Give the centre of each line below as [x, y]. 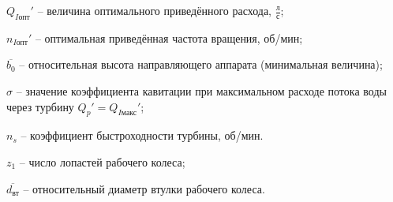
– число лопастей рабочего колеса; [102, 161]
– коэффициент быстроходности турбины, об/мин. [142, 135]
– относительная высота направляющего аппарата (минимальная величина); [201, 64]
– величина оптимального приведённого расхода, [154, 10]
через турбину [40, 106]
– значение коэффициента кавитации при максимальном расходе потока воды [201, 90]
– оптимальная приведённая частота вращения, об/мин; [169, 37]
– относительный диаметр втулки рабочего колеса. [144, 188]
